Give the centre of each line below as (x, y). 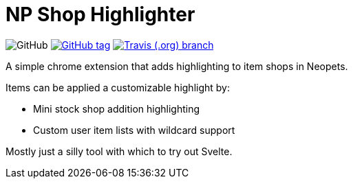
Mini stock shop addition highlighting (117, 108)
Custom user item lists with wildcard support (134, 130)
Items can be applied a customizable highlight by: (118, 87)
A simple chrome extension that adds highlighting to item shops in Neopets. (177, 66)
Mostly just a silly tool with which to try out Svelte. (119, 151)
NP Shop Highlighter (100, 14)
